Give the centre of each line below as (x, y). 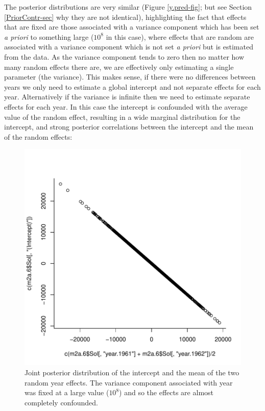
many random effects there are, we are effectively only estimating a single (119, 67)
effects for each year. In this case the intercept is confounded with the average (126, 106)
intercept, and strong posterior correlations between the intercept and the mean (129, 127)
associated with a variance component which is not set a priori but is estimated (129, 47)
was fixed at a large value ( (67, 392)
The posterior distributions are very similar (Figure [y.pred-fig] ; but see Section (128, 7)
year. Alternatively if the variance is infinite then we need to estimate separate (127, 97)
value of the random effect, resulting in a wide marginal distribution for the (122, 117)
